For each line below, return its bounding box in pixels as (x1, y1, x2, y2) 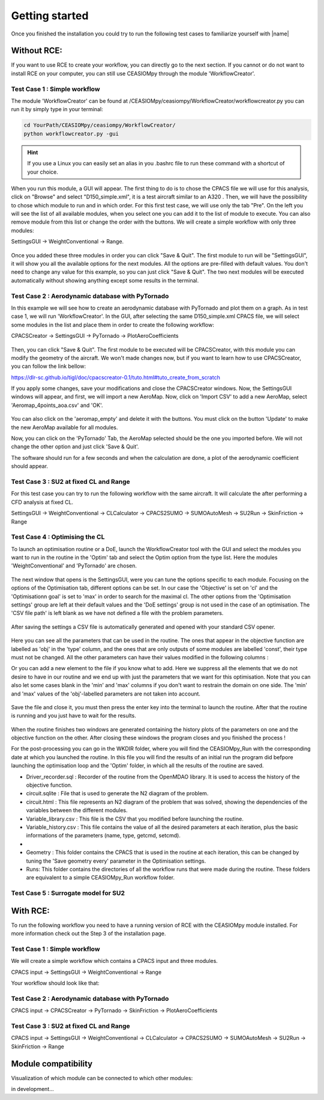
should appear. (11, 463, 48, 470)
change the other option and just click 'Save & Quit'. (11, 443, 139, 450)
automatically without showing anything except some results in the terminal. (11, 277, 199, 284)
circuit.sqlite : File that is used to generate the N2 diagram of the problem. (26, 790, 209, 797)
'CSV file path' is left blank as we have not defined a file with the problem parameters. (11, 610, 224, 617)
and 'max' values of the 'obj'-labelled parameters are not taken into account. (11, 690, 201, 697)
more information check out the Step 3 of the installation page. (11, 930, 166, 937)
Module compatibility (11, 1059, 93, 1069)
